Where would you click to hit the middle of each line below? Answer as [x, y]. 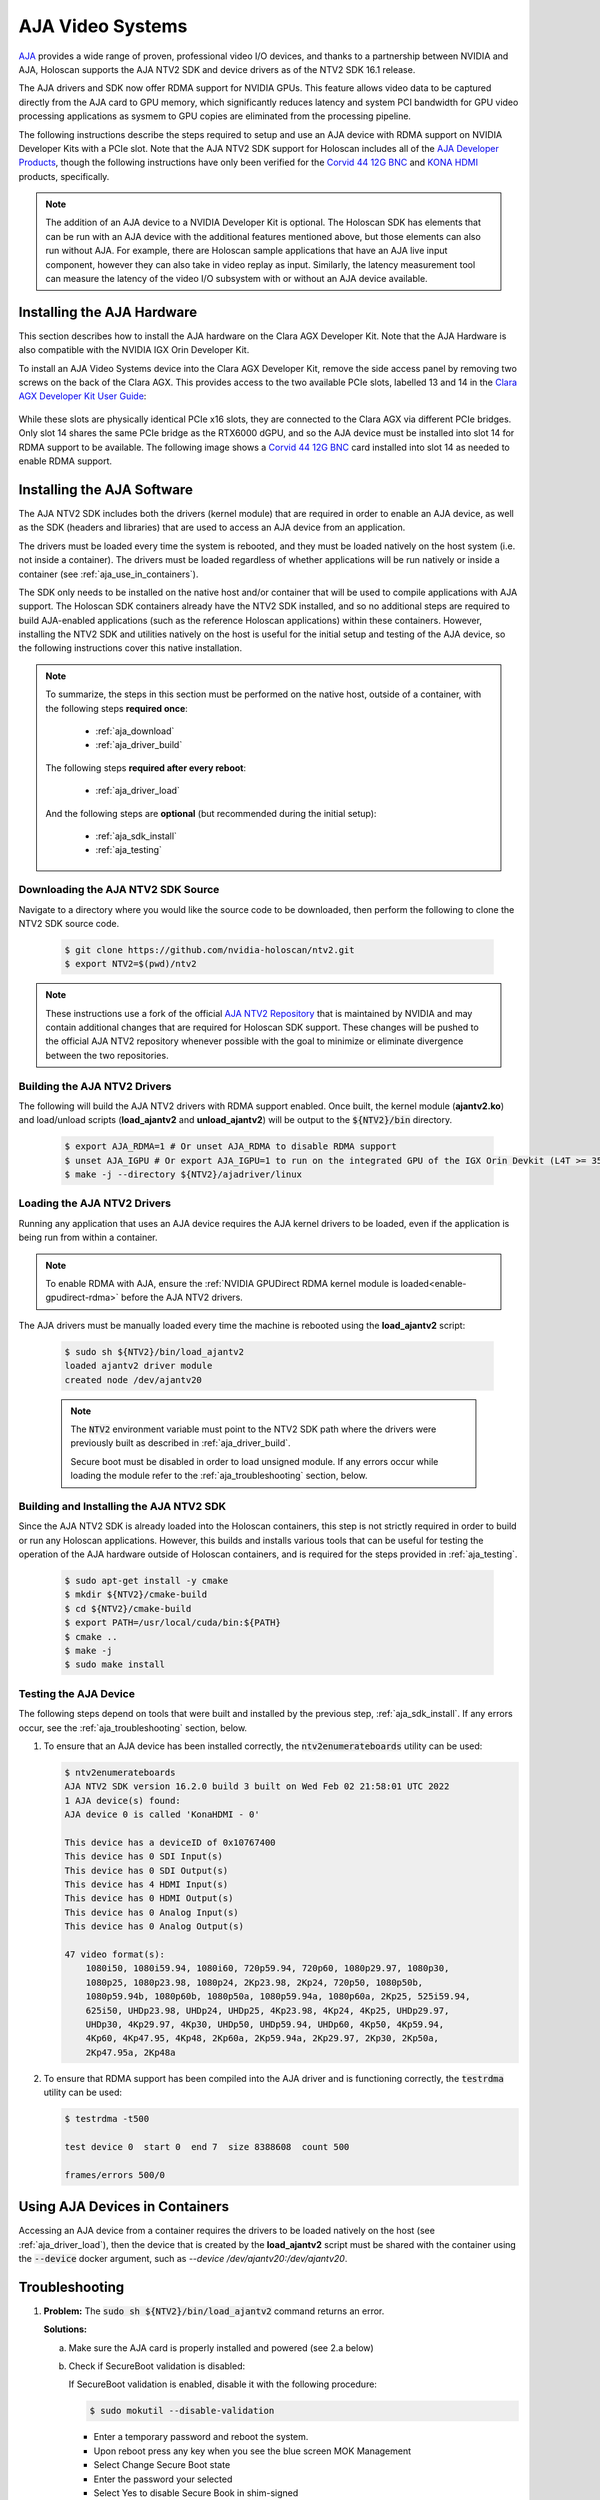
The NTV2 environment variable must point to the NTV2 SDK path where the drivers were [253, 1429]
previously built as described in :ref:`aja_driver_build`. [180, 1443]
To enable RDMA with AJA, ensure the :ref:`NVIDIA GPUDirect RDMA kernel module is [222, 1284]
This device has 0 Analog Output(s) [154, 1926]
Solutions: [65, 2329]
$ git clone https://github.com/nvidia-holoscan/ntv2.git [209, 949]
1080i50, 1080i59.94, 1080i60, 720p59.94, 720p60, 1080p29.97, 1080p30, [267, 1968]
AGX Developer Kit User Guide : [82, 396]
